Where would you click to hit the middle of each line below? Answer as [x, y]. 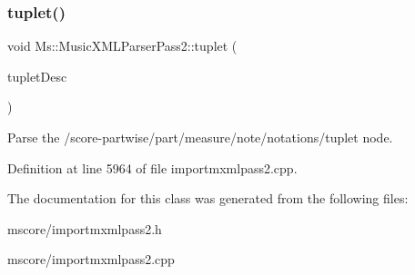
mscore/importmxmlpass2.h [85, 228]
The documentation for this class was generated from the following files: [208, 198]
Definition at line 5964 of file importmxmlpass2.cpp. [152, 167]
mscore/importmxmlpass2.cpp [91, 259]
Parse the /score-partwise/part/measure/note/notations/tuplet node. [200, 137]
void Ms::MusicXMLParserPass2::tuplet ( [122, 46]
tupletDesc [37, 76]
